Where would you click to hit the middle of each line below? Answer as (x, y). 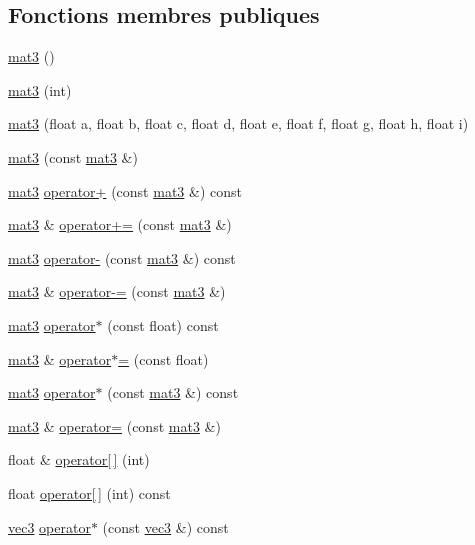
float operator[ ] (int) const (89, 492)
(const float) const (163, 324)
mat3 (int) (40, 89)
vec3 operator (49, 526)
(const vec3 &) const (165, 526)
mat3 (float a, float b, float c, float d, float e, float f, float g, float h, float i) (238, 123)
